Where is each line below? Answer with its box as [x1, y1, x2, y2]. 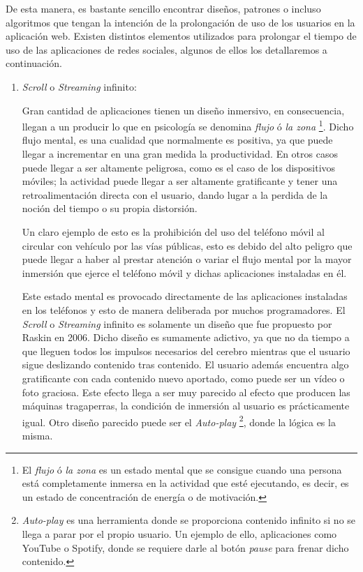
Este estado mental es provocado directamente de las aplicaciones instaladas [22, 289, 348, 303]
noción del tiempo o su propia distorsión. [22, 201, 198, 216]
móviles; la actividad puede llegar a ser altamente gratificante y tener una [22, 174, 338, 188]
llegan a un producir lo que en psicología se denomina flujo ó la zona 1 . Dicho [22, 117, 354, 133]
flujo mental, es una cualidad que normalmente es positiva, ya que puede [22, 133, 333, 147]
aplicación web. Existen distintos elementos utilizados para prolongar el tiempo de [6, 29, 357, 43]
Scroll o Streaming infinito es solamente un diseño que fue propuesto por [22, 316, 332, 331]
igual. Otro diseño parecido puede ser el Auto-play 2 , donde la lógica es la [22, 412, 336, 429]
